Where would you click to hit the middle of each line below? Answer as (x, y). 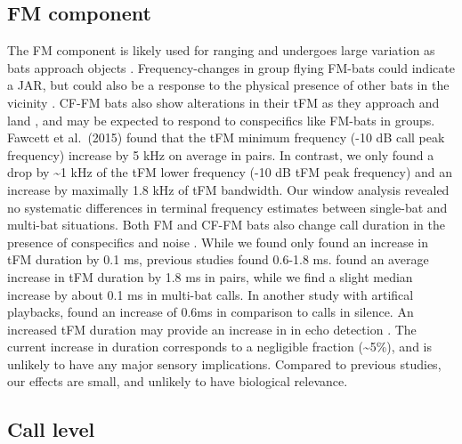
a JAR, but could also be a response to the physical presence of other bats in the (228, 85)
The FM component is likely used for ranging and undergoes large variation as (221, 50)
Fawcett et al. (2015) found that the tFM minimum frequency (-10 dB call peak (226, 137)
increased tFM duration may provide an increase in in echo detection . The (212, 329)
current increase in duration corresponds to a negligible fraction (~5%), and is (220, 347)
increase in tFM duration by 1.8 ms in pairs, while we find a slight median (210, 276)
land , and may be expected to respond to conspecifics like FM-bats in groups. (221, 120)
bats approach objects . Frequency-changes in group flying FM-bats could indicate (231, 67)
